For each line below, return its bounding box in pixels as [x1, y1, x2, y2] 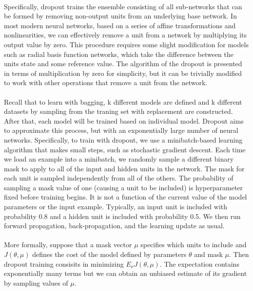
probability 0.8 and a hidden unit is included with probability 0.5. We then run [4, 211, 241, 221]
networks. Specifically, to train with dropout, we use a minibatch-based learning [4, 134, 243, 145]
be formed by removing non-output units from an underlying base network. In [4, 11, 237, 21]
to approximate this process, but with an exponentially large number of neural [4, 125, 238, 135]
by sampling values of [4, 277, 68, 288]
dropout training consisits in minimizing [4, 258, 124, 269]
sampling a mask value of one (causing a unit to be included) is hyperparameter [4, 182, 243, 192]
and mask [194, 249, 223, 259]
